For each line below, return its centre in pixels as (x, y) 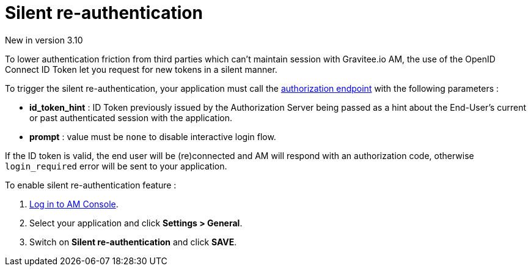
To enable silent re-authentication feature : (91, 185)
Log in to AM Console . (74, 204)
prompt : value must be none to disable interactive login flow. (153, 136)
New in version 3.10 (44, 40)
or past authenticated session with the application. (131, 117)
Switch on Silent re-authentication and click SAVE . (133, 242)
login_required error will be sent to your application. (116, 166)
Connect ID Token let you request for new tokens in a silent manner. (141, 69)
